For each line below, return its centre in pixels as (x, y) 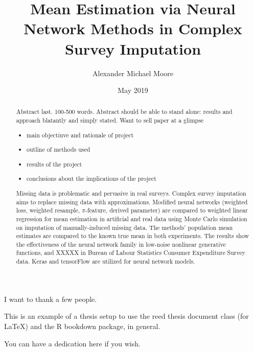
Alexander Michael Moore (133, 73)
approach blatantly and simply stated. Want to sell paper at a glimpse (110, 120)
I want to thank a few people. (51, 299)
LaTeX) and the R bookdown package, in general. (82, 326)
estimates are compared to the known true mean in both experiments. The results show (133, 236)
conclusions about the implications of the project (91, 179)
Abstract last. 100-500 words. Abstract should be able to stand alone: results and (124, 112)
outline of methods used (59, 149)
